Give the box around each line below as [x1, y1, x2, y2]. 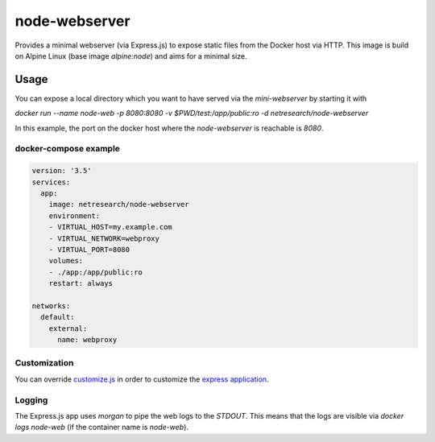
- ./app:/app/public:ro [48, 267, 143, 277]
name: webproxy [57, 335, 118, 345]
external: [48, 324, 88, 333]
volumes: [48, 256, 84, 266]
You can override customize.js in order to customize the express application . [14, 374, 269, 384]
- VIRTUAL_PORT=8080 [48, 245, 130, 254]
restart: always [48, 279, 113, 288]
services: [31, 177, 71, 187]
